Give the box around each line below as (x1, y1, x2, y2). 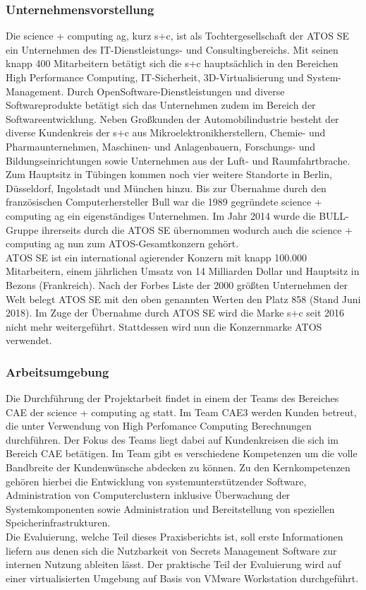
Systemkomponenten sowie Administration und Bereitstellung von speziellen (6, 501, 335, 516)
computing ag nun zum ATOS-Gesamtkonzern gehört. (6, 236, 239, 251)
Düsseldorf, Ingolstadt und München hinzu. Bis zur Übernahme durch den (6, 180, 327, 195)
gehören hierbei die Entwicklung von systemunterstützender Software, (6, 473, 307, 488)
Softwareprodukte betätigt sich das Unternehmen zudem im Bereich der (6, 98, 316, 112)
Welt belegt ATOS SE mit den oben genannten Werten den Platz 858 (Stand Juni (6, 291, 361, 306)
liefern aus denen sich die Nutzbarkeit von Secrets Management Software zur (6, 543, 337, 557)
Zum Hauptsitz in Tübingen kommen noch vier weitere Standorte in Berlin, (6, 167, 332, 182)
